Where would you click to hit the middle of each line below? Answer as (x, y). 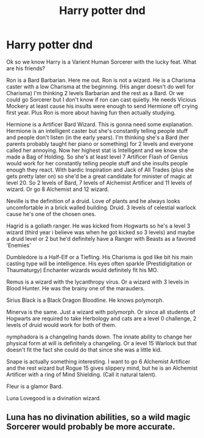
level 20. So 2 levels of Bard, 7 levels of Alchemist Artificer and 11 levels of (99, 182)
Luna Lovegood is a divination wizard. (54, 398)
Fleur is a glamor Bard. (35, 386)
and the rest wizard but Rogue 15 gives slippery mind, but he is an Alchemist (102, 368)
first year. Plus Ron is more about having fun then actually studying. (91, 112)
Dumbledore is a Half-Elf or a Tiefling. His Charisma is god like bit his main (100, 257)
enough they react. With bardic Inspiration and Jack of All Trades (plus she (100, 170)
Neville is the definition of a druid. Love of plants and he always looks (93, 201)
